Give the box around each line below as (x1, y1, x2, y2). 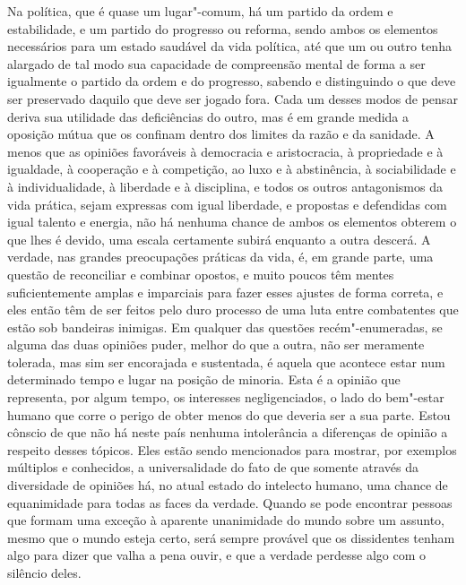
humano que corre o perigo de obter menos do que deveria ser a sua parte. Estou (7, 405, 451, 424)
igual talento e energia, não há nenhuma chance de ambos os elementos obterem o (7, 212, 457, 231)
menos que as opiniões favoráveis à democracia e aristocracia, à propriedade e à (7, 142, 444, 160)
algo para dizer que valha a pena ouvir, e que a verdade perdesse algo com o (7, 546, 426, 564)
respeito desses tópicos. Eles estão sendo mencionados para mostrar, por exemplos (7, 440, 457, 459)
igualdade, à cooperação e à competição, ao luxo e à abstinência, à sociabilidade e (7, 159, 456, 178)
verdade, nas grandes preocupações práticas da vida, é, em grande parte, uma (7, 247, 434, 266)
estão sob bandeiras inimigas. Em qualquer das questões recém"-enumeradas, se (7, 317, 443, 336)
